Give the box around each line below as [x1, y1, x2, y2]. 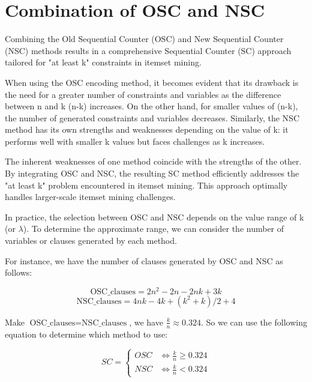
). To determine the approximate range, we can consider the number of [23, 222, 284, 235]
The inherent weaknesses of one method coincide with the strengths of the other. [5, 155, 302, 168]
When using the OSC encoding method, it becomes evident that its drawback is [5, 76, 299, 88]
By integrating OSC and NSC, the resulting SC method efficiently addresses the [5, 167, 299, 180]
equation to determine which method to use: [5, 327, 168, 340]
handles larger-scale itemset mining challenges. [5, 190, 176, 203]
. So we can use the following [200, 315, 307, 328]
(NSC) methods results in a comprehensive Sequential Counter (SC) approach [5, 44, 292, 56]
